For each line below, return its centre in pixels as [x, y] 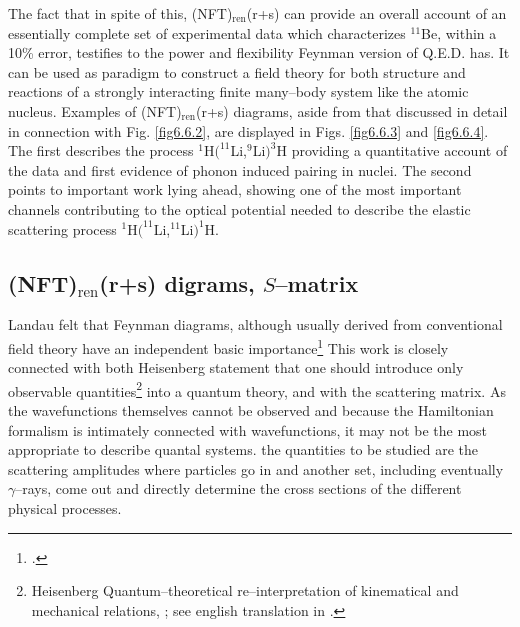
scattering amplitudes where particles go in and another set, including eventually [256, 468]
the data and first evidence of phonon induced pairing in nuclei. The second [240, 169]
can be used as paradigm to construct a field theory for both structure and [237, 71]
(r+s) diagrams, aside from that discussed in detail [352, 110]
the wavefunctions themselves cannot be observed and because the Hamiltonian [251, 410]
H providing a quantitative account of [392, 150]
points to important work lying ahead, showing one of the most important [235, 189]
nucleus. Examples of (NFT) [95, 110]
